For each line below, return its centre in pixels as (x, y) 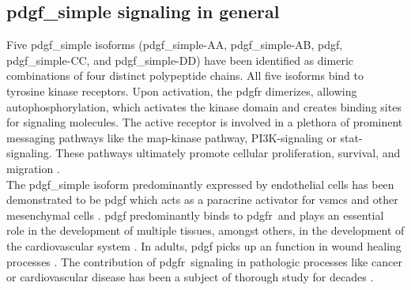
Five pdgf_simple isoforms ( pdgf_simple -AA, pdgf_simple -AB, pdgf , (175, 45)
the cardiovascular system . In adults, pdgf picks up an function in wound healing (204, 245)
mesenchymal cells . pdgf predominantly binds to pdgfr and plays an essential (195, 215)
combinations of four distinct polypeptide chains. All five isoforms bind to (185, 75)
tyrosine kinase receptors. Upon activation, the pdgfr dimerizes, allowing (182, 90)
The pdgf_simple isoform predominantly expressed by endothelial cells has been (200, 184)
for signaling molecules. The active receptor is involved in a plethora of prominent (205, 122)
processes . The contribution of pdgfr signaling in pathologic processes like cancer (204, 261)
